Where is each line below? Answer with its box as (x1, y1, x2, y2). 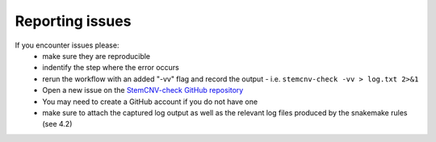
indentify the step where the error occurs (42, 63, 179, 73)
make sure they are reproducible (42, 51, 151, 61)
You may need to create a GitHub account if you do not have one (42, 97, 258, 106)
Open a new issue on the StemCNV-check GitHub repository (42, 86, 244, 95)
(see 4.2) (42, 119, 73, 129)
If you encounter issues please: (15, 40, 119, 50)
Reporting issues (15, 12, 132, 30)
